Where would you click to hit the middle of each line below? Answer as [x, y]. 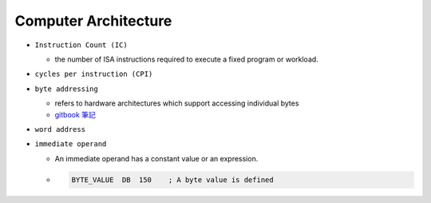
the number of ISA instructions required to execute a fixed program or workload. [186, 59]
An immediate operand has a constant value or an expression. [156, 158]
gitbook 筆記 [75, 114]
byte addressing [67, 89]
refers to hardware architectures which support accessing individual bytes [177, 103]
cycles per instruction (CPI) [94, 74]
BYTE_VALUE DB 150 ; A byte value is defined [173, 179]
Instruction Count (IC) [81, 45]
